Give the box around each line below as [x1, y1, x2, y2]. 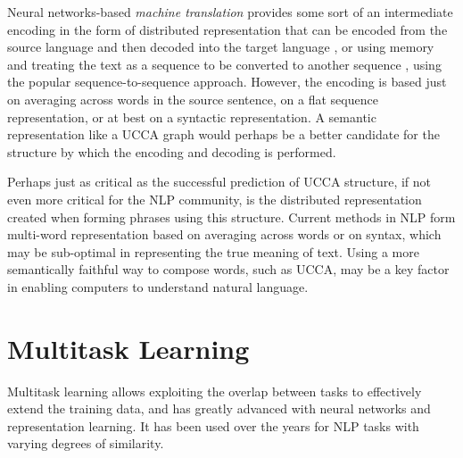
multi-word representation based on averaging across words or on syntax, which [7, 225, 442, 244]
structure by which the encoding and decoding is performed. [7, 142, 336, 161]
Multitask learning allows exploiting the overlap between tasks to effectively [7, 381, 422, 400]
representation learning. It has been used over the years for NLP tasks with [7, 416, 419, 435]
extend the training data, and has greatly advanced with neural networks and [7, 399, 431, 418]
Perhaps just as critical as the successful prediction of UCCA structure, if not [7, 172, 432, 191]
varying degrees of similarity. [7, 434, 164, 453]
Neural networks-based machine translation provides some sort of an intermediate [7, 3, 453, 21]
